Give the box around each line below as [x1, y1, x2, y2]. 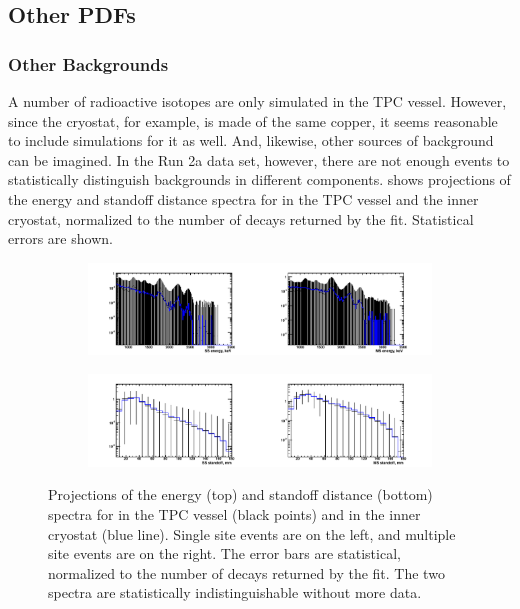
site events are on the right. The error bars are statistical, [48, 543, 401, 564]
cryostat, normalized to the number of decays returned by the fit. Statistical [8, 208, 474, 229]
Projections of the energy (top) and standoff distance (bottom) [48, 484, 433, 505]
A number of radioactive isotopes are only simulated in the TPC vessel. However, [8, 91, 507, 111]
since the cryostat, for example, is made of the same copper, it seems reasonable [8, 110, 498, 131]
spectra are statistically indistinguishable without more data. [48, 582, 422, 603]
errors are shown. [8, 228, 113, 249]
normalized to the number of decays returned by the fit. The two [48, 562, 445, 583]
